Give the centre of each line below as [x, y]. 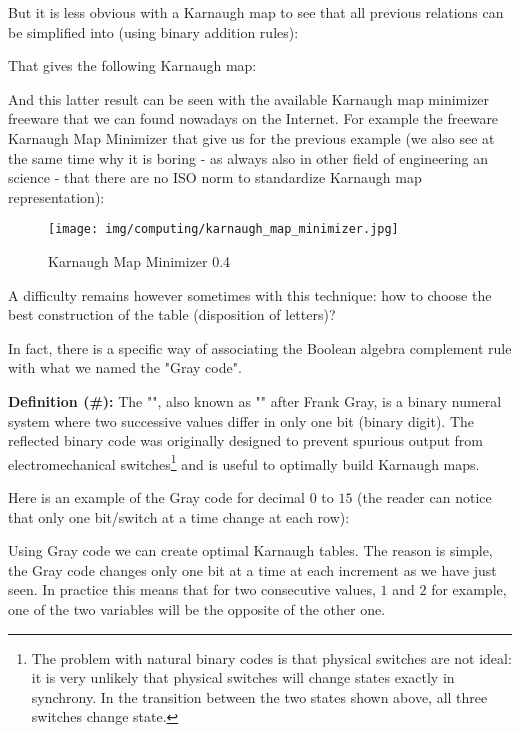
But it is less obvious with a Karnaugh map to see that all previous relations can [256, 12]
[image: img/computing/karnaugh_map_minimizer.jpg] [223, 229]
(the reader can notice [424, 497]
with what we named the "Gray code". [125, 367]
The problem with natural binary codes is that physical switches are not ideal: [271, 657]
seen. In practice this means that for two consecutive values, [192, 589]
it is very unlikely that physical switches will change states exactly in [243, 677]
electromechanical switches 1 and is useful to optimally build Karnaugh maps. [244, 462]
